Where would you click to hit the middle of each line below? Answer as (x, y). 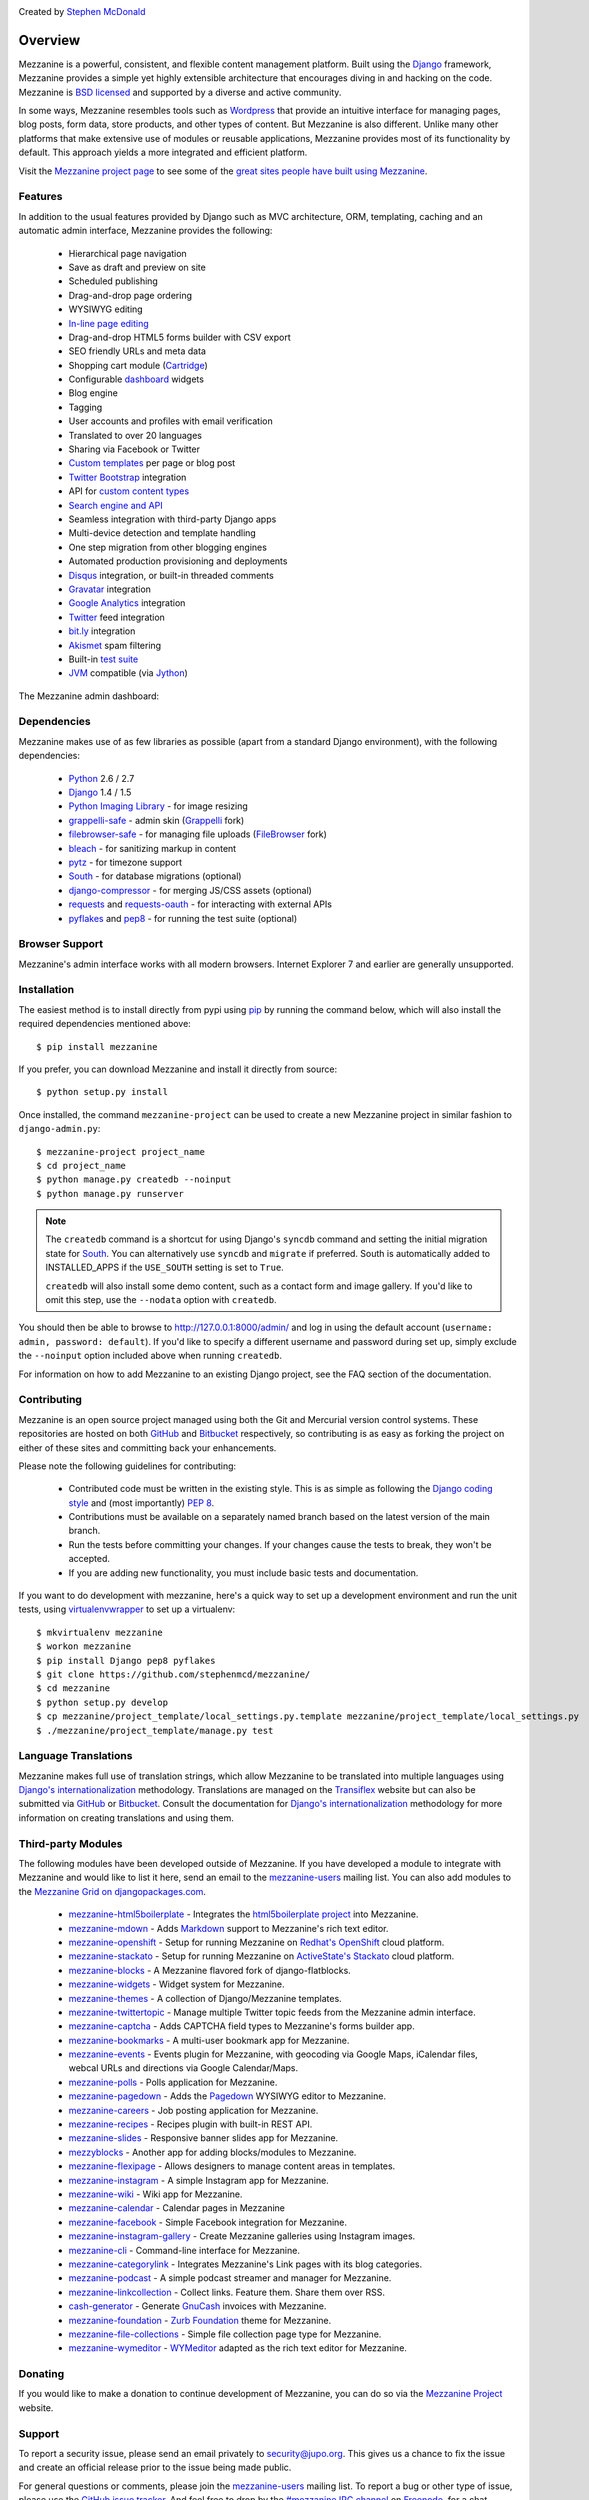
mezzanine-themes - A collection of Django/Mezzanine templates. (205, 1998)
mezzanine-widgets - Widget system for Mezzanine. (176, 1984)
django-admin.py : (59, 1129)
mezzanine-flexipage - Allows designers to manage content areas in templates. (232, 2166)
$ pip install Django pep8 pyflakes (126, 1660)
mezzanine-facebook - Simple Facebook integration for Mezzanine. (208, 2222)
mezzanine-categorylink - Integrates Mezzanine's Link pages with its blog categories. (245, 2264)
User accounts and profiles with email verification (171, 421)
